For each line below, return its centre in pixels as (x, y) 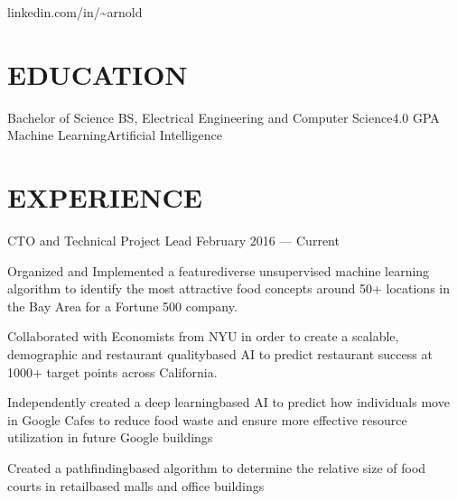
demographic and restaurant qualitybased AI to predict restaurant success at (220, 354)
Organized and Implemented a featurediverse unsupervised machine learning (219, 270)
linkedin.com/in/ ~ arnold (75, 12)
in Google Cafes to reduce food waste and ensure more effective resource (207, 419)
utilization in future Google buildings (110, 437)
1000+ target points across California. (112, 371)
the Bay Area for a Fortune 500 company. (122, 306)
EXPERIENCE (105, 197)
